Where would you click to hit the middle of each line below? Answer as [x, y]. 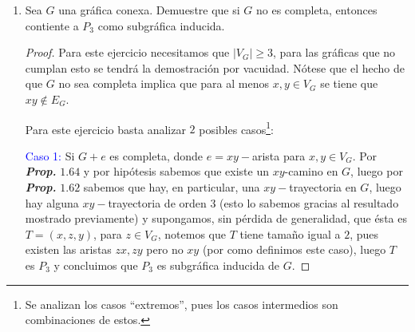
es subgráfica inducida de [218, 265]
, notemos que [192, 233]
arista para [279, 155]
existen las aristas [68, 249]
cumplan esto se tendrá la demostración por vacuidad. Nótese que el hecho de [215, 67]
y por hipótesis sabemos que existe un [176, 171]
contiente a [52, 25]
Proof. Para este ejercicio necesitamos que [127, 52]
